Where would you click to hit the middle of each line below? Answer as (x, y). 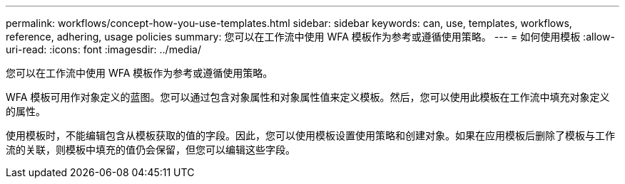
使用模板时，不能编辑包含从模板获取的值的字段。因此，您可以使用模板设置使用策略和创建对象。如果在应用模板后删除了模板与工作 (310, 135)
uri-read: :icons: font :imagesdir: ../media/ (103, 49)
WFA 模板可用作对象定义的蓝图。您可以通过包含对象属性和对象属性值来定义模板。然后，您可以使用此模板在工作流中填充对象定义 (308, 97)
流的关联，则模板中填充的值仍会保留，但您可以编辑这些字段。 (151, 150)
